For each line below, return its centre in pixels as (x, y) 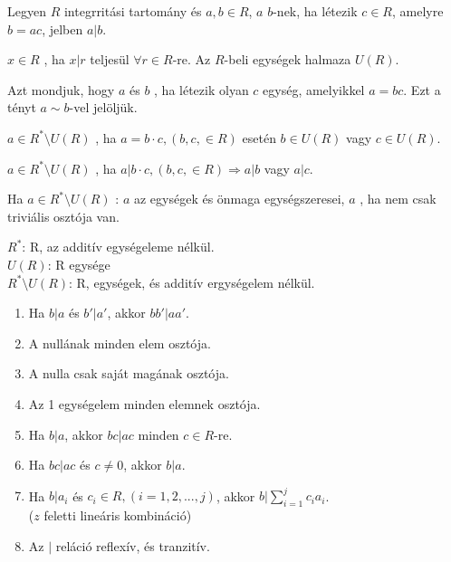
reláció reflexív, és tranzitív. (133, 545)
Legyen (27, 11)
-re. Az (192, 59)
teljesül (110, 59)
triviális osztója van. (63, 216)
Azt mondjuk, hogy (61, 89)
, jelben (62, 29)
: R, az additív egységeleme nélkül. (118, 247)
